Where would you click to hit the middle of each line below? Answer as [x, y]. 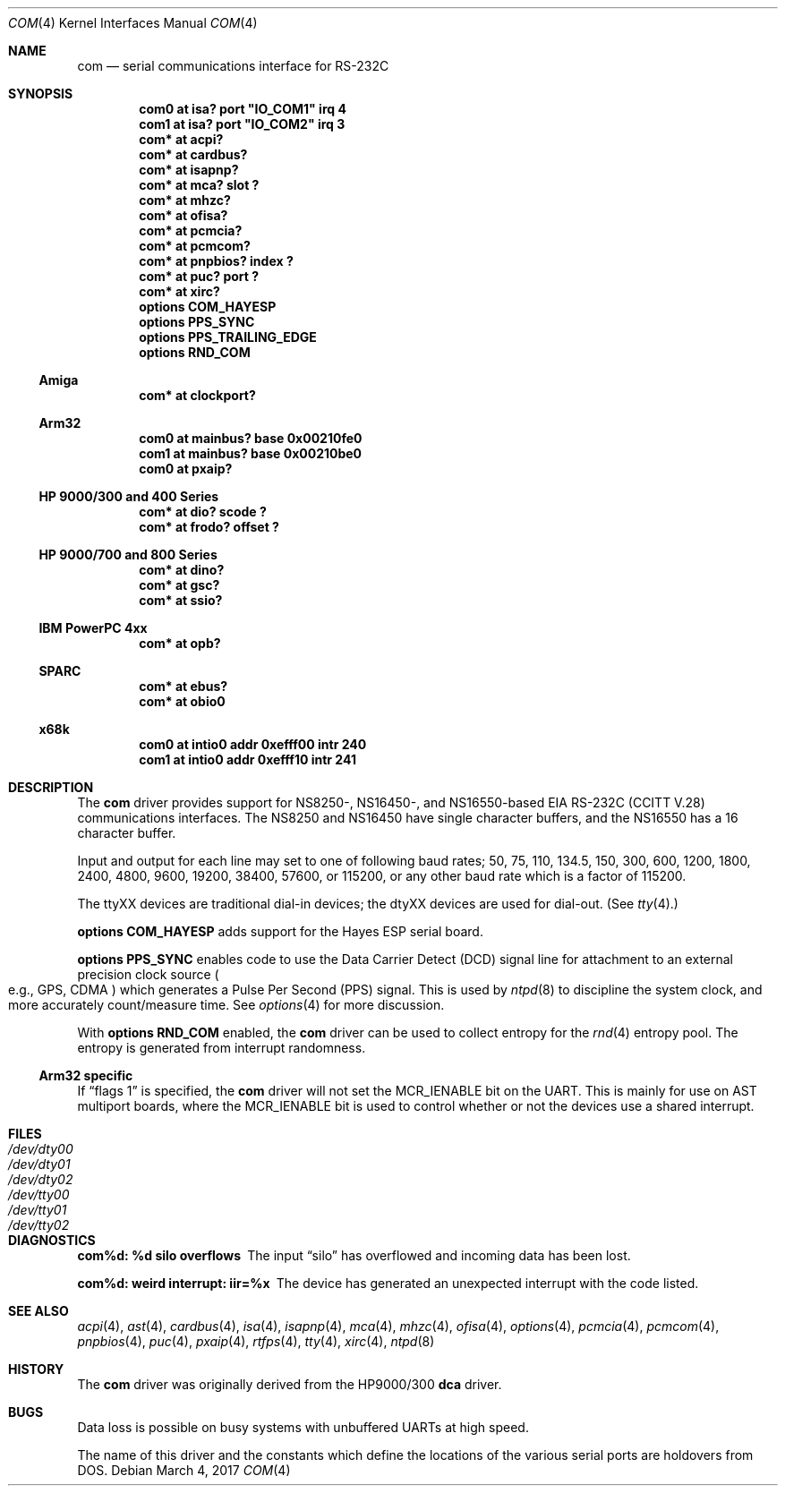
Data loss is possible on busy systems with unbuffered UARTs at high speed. [303, 1427]
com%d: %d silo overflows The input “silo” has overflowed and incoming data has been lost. [354, 1255]
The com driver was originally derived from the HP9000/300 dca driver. [290, 1384]
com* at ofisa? [183, 215]
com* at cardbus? [193, 154]
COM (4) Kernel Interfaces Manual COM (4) [133, 23]
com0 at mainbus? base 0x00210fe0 [251, 438]
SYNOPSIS [41, 94]
